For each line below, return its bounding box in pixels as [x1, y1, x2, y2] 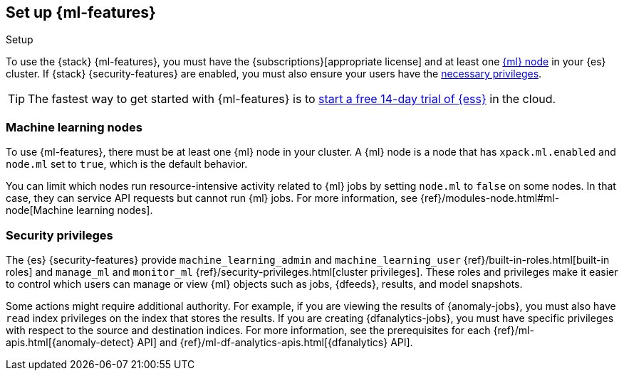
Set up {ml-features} [6, 4, 156, 21]
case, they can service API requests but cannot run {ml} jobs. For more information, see [6, 192, 418, 205]
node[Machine [6, 204, 74, 217]
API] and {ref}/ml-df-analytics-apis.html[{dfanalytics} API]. [137, 335, 413, 348]
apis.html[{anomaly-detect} [6, 335, 135, 348]
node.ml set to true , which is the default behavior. [6, 158, 248, 171]
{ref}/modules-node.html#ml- [420, 192, 560, 205]
